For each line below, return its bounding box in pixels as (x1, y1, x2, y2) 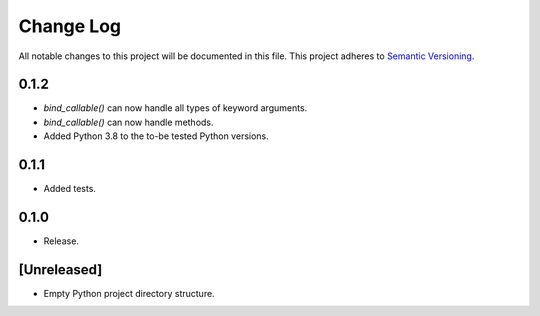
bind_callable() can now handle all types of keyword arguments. (43, 102, 308, 114)
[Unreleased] (18, 261, 103, 278)
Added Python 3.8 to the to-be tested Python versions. (43, 130, 269, 142)
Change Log (18, 15, 122, 37)
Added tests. (43, 183, 97, 195)
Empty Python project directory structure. (43, 287, 215, 299)
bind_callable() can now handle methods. (43, 116, 214, 128)
